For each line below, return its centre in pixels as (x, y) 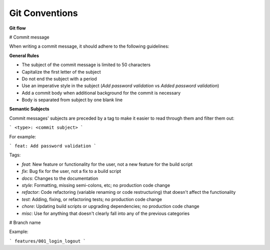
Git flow (17, 28)
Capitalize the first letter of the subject (61, 72)
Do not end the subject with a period (59, 79)
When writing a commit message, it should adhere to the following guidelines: (89, 46)
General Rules (24, 56)
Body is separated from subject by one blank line (72, 100)
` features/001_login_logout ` (47, 241)
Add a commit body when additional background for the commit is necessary (101, 93)
